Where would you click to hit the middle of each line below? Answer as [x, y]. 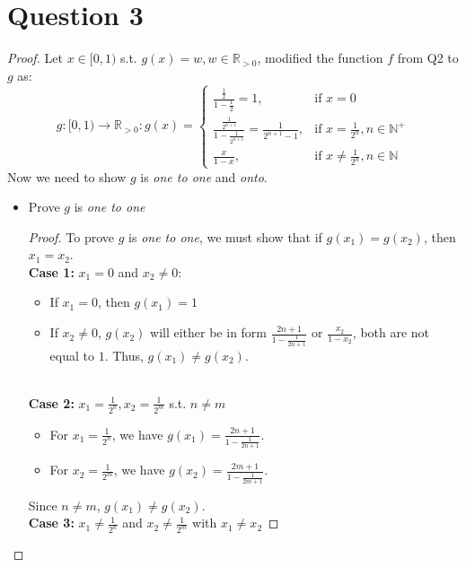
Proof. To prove [71, 236]
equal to [72, 355]
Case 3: [51, 523]
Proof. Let [35, 58]
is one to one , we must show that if [225, 236]
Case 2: [51, 402]
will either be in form [209, 332]
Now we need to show [67, 176]
